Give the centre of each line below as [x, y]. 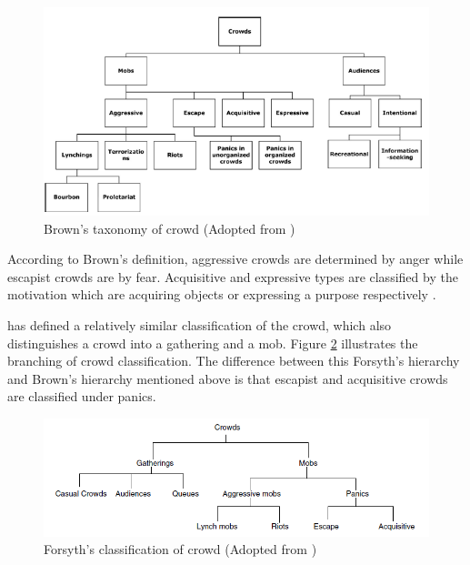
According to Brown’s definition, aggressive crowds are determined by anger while [235, 259]
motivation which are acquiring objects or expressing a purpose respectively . [222, 294]
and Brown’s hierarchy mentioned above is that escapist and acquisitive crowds [228, 378]
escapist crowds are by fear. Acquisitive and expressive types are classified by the [233, 276]
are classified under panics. [82, 396]
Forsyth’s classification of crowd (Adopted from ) [180, 549]
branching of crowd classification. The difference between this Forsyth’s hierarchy [234, 361]
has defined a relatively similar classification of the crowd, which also [200, 325]
